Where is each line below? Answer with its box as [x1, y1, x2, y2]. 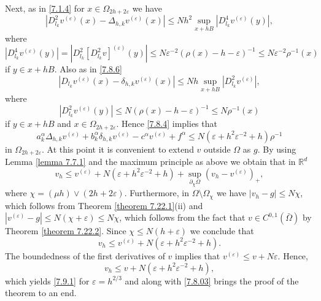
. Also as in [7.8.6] [54, 63, 122, 75]
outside [204, 142, 231, 155]
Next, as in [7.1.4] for [5, 2, 85, 14]
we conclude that [190, 224, 254, 237]
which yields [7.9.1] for [5, 274, 90, 287]
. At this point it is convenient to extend [42, 142, 194, 155]
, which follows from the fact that [119, 211, 246, 224]
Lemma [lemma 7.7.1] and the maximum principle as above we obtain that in [5, 155, 296, 168]
